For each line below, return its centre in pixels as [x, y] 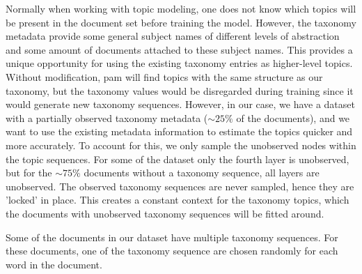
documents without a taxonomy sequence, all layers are [202, 173]
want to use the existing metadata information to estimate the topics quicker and [179, 131]
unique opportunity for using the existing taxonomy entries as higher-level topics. [179, 63]
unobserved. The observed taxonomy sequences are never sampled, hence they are [180, 186]
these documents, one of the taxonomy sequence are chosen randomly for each [172, 251]
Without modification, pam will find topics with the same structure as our [164, 76]
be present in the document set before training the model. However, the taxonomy [181, 22]
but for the [29, 173]
